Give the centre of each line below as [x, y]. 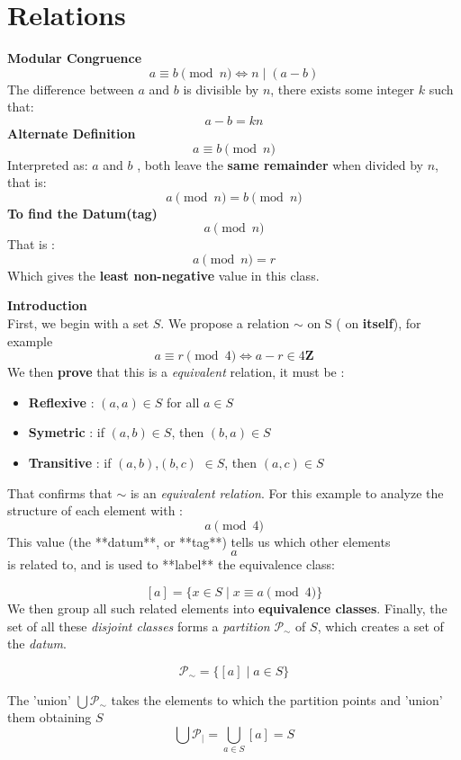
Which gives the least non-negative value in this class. [163, 275]
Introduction [47, 305]
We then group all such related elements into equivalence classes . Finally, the [227, 608]
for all [183, 402]
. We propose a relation [225, 323]
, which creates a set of [380, 626]
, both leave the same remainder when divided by [280, 164]
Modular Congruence [75, 58]
